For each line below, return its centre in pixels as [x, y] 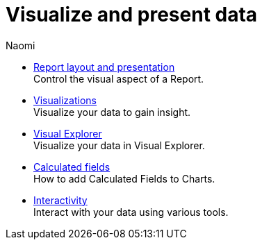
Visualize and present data [132, 15]
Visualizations [65, 100]
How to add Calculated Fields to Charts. [124, 178]
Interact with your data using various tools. [131, 212]
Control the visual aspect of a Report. [119, 78]
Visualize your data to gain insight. [112, 112]
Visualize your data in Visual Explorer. [119, 145]
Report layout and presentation [104, 67]
